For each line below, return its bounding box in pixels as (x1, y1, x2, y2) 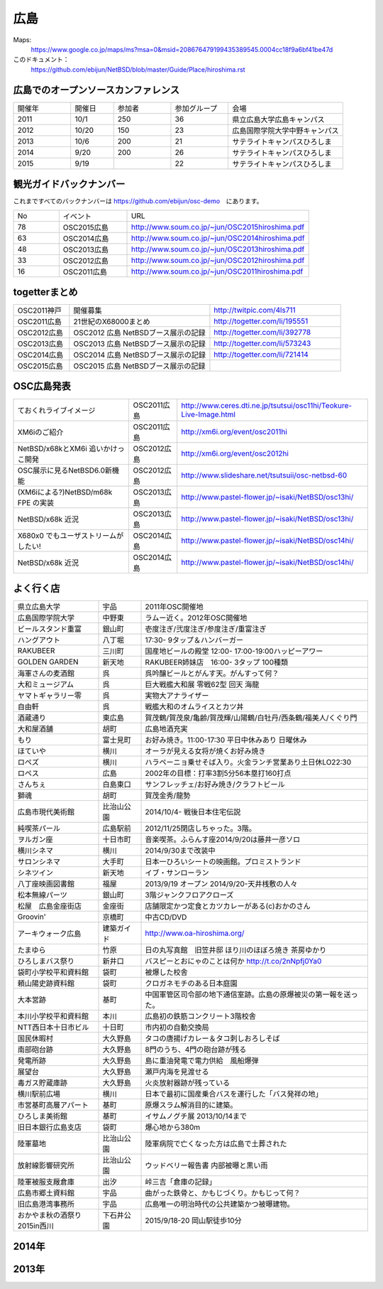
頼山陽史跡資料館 (17, 978, 74, 988)
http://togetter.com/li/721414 (213, 350, 309, 360)
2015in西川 (17, 1221, 54, 1231)
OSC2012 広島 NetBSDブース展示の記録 (73, 328, 206, 338)
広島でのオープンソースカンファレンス (13, 84, 180, 96)
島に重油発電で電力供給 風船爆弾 (145, 1056, 259, 1066)
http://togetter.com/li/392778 (213, 328, 311, 338)
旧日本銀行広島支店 (17, 1123, 82, 1133)
